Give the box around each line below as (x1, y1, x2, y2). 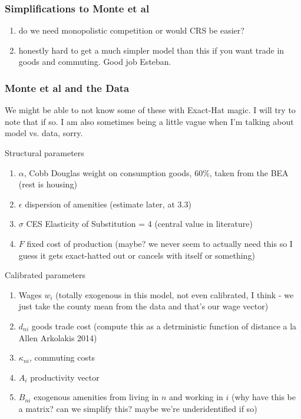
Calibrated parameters (5, 269, 86, 281)
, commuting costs (29, 351, 95, 364)
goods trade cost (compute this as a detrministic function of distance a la (31, 319, 297, 332)
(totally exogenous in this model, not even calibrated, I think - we (55, 288, 294, 301)
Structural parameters (5, 147, 84, 159)
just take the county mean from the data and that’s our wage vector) (18, 300, 269, 312)
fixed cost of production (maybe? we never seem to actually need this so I (27, 237, 293, 249)
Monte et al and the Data (5, 80, 130, 95)
